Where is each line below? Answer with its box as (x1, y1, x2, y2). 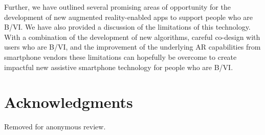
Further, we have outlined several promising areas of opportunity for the (4, 2, 231, 12)
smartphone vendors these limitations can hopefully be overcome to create (4, 51, 237, 62)
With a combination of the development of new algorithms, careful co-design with (4, 31, 260, 42)
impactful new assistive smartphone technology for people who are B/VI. (4, 61, 233, 72)
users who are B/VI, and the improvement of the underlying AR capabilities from (4, 41, 261, 52)
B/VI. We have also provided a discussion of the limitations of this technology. (4, 21, 251, 32)
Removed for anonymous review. (4, 121, 106, 132)
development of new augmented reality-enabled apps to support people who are (4, 11, 253, 22)
